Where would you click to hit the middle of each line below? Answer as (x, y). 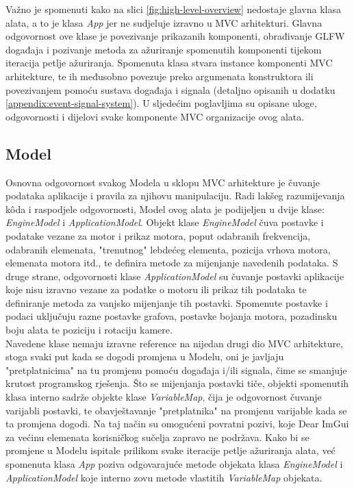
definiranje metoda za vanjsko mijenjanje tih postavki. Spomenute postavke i (167, 302)
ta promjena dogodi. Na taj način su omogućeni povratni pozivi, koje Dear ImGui (177, 424)
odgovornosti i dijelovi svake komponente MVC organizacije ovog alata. (155, 116)
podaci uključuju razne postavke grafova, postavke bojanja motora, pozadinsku (172, 316)
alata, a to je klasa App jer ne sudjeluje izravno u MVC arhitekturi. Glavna (164, 22)
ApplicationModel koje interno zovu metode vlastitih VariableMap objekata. (164, 477)
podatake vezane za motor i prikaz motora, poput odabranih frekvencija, (158, 235)
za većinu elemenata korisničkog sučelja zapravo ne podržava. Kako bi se (157, 437)
